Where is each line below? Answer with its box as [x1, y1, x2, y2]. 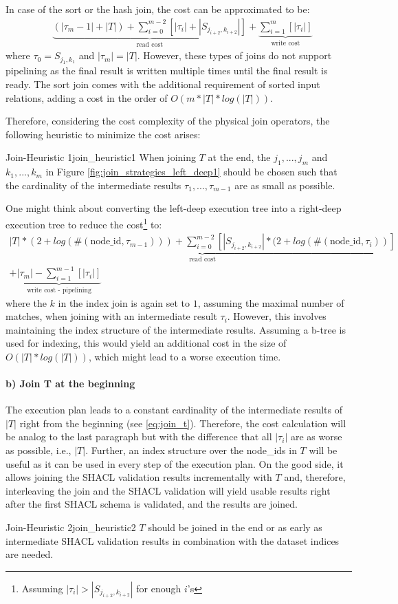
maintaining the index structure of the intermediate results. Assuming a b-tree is [5, 322, 346, 336]
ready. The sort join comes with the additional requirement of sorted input [5, 77, 320, 91]
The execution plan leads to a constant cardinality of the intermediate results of [5, 402, 343, 417]
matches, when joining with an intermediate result [5, 309, 217, 323]
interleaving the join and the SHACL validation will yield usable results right [5, 483, 331, 497]
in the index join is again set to [58, 295, 190, 310]
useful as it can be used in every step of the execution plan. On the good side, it [5, 456, 344, 471]
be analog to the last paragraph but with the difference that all [5, 429, 272, 444]
